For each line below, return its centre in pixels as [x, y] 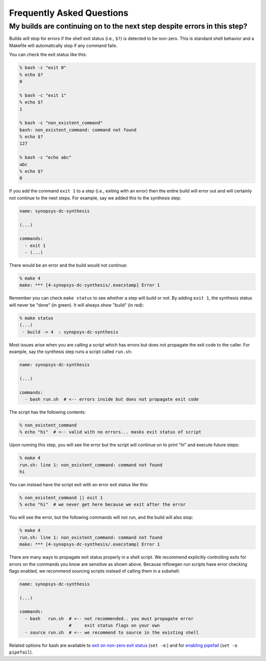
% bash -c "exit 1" [43, 95]
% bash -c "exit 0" [43, 68]
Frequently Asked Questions [69, 13]
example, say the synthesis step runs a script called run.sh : [71, 351]
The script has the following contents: [48, 412]
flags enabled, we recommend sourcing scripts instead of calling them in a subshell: [94, 571]
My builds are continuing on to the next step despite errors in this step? [128, 26]
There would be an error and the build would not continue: [68, 265]
